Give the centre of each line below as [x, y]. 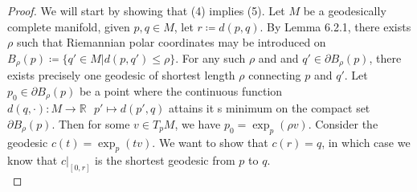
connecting [275, 75]
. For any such [211, 57]
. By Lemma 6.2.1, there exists [335, 26]
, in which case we [366, 142]
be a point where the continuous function [181, 90]
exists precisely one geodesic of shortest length [121, 75]
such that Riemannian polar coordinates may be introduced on [171, 42]
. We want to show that [210, 142]
